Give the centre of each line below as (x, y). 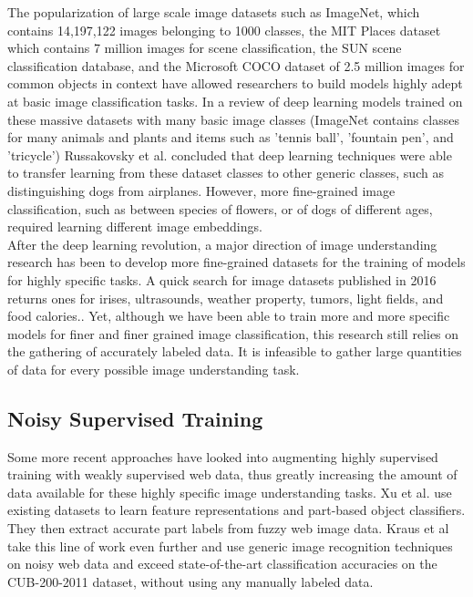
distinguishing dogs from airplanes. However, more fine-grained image (201, 190)
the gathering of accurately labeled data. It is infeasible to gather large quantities (235, 351)
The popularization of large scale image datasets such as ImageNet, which (214, 12)
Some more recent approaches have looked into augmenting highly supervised (223, 456)
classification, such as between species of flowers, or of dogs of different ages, (220, 208)
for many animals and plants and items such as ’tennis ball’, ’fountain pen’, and (231, 137)
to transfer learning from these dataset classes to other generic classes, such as (226, 173)
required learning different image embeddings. (135, 226)
